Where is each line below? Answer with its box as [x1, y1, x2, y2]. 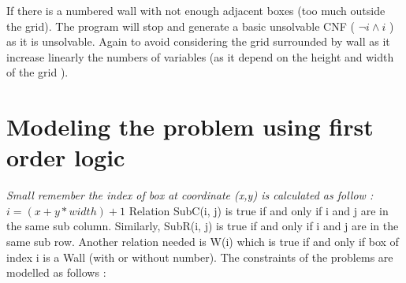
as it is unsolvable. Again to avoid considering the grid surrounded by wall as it [6, 33, 390, 50]
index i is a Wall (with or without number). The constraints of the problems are [6, 248, 393, 265]
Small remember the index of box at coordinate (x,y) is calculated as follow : [6, 187, 374, 203]
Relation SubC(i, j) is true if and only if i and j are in [129, 202, 389, 218]
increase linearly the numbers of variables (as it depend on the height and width [6, 48, 394, 65]
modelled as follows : [6, 264, 106, 281]
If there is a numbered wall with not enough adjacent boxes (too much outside [6, 2, 386, 18]
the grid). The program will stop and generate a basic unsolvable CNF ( [6, 17, 355, 34]
